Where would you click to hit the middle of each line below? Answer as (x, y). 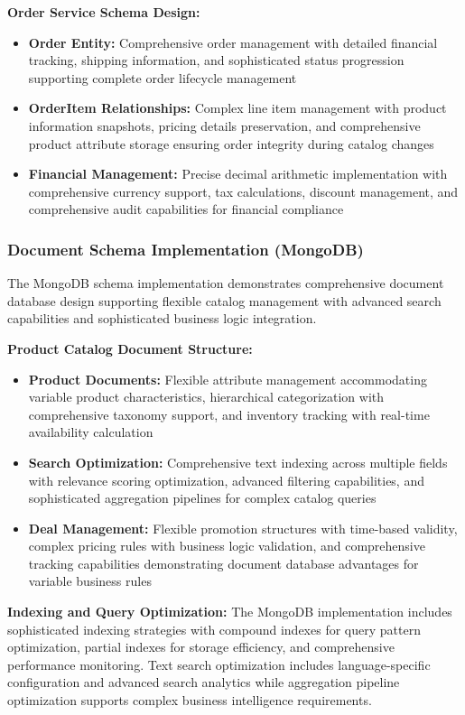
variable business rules (90, 581)
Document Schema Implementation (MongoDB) (186, 249)
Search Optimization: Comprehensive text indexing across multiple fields (238, 462)
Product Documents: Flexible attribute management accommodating (228, 379)
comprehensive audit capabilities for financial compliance (186, 209)
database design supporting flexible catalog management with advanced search (224, 300)
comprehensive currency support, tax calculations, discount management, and (243, 191)
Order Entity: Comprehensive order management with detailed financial (233, 42)
